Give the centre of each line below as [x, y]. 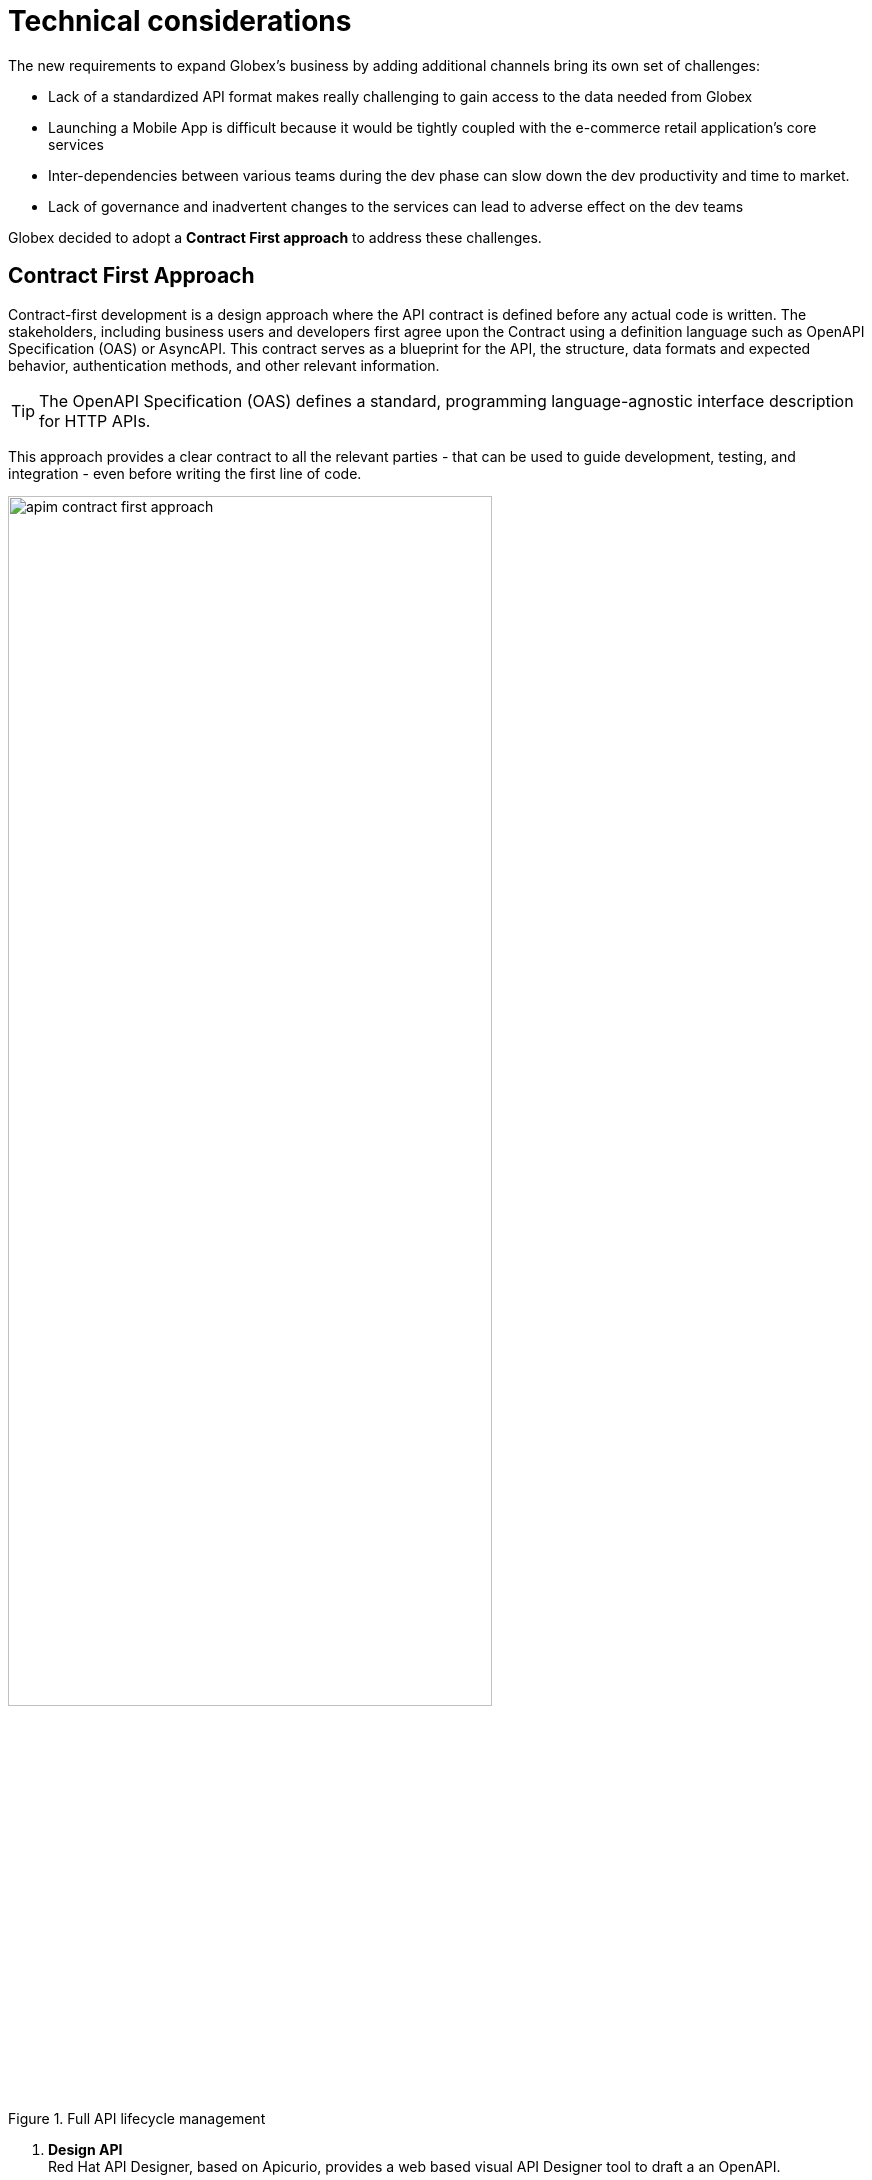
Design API [85, 2149]
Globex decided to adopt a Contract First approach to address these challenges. [275, 237]
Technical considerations [180, 21]
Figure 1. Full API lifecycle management [137, 2118]
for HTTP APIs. [95, 420]
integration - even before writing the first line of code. [185, 473]
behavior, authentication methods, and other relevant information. [224, 365]
